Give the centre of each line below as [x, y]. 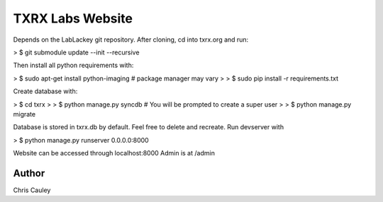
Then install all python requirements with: [73, 65]
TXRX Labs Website [73, 18]
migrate [24, 114]
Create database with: [45, 91]
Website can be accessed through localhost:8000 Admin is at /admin [114, 153]
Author [29, 173]
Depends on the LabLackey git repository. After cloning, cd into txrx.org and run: [131, 40]
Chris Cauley [32, 190]
